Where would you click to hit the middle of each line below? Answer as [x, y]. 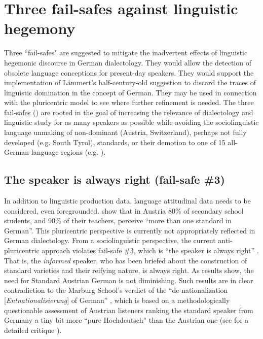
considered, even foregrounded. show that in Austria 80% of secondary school [124, 210]
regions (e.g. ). [83, 152]
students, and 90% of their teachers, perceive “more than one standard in [118, 221]
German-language [31, 152]
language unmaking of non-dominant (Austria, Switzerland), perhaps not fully [125, 132]
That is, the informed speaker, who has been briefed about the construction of [126, 260]
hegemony [40, 28]
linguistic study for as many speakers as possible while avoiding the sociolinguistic [131, 122]
